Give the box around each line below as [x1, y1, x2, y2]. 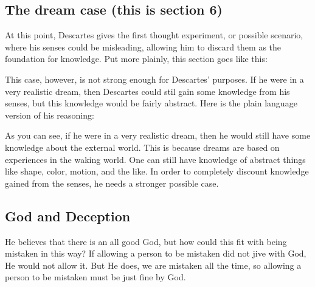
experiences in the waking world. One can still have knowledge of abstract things [5, 153, 306, 165]
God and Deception [5, 206, 131, 225]
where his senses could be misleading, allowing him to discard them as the [5, 40, 282, 53]
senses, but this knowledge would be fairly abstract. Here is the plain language [5, 97, 297, 109]
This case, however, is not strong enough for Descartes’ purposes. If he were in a [5, 72, 304, 85]
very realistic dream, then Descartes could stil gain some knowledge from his [5, 85, 290, 97]
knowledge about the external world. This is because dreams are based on [5, 140, 280, 153]
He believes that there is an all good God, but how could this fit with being [5, 235, 287, 247]
